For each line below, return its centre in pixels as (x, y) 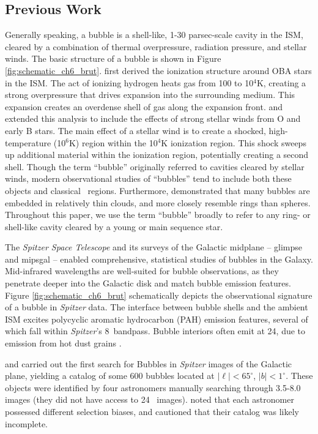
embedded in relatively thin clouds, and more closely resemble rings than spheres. (158, 202)
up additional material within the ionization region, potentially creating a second (157, 155)
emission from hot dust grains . (63, 343)
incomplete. (26, 423)
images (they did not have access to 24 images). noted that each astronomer (150, 399)
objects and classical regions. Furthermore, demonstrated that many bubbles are (157, 190)
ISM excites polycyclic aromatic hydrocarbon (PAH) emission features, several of (157, 319)
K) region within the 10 (113, 142)
